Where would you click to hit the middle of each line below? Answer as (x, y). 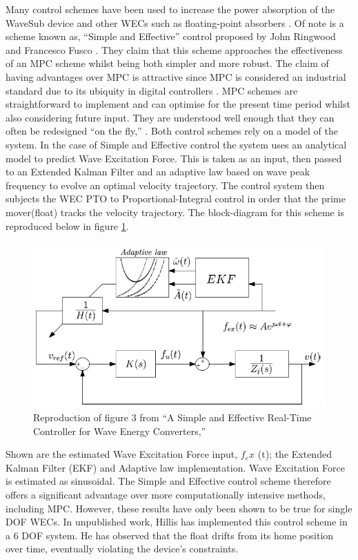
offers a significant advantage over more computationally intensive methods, (166, 494)
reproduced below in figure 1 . (67, 225)
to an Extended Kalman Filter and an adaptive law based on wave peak (158, 172)
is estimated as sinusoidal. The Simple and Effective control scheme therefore (168, 481)
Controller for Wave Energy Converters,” (120, 431)
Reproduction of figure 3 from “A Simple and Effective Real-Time (172, 417)
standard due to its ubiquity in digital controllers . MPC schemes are (152, 90)
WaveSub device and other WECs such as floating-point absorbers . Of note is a (175, 22)
